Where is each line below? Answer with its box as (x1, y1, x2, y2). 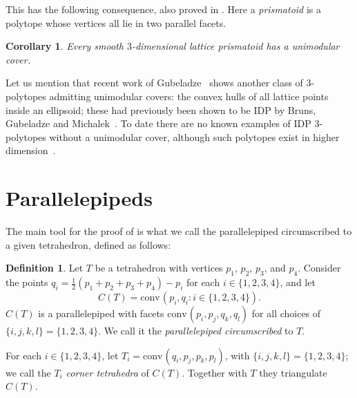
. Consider (298, 260, 341, 275)
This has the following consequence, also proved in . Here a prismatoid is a (6, 2, 321, 16)
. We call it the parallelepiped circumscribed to (98, 323, 293, 338)
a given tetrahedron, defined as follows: (6, 237, 171, 252)
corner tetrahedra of (66, 365, 149, 379)
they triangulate (259, 365, 327, 379)
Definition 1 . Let (6, 260, 84, 275)
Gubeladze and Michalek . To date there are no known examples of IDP (6, 116, 311, 131)
